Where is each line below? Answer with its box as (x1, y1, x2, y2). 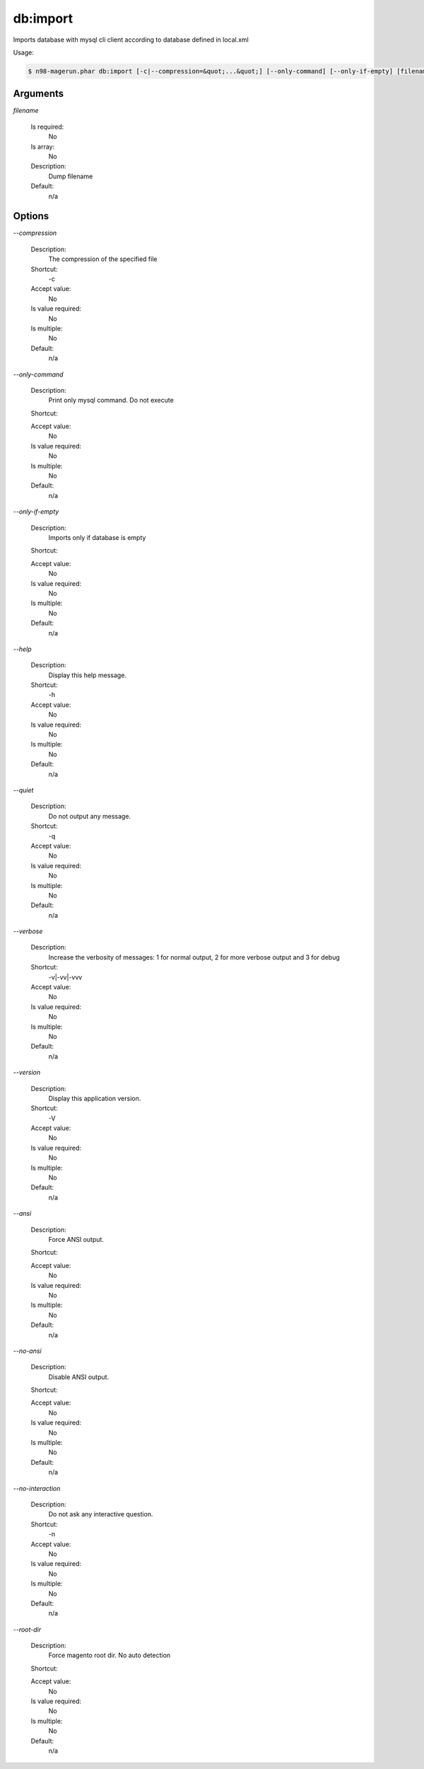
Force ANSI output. (48, 1235, 104, 1243)
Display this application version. (48, 1094, 141, 1102)
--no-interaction (13, 1484, 61, 1492)
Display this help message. (48, 671, 127, 679)
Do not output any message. (48, 812, 131, 820)
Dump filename (48, 172, 93, 180)
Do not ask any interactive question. (48, 1510, 153, 1519)
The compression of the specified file (48, 255, 158, 263)
